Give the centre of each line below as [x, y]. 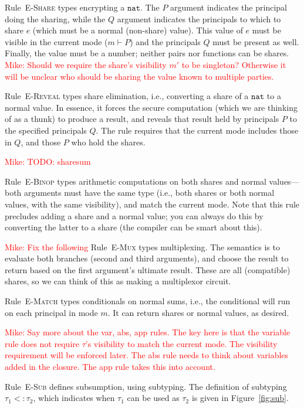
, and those [41, 142]
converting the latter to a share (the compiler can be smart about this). [134, 227]
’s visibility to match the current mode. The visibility [181, 343]
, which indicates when [74, 398]
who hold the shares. [108, 142]
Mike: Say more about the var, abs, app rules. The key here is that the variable [148, 332]
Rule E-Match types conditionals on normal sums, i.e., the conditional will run [148, 301]
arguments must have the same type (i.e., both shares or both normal [149, 193]
